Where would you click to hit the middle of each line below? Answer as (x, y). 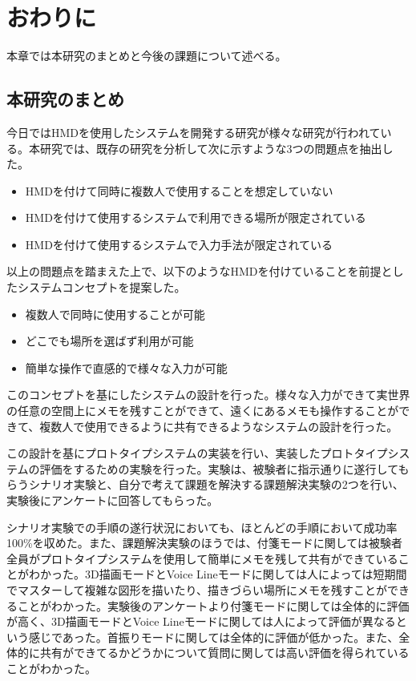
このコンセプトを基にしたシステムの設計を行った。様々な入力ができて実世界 (208, 395)
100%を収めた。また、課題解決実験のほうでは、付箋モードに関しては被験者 (204, 543)
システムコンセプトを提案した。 (101, 287)
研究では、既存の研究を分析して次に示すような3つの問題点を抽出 (211, 148)
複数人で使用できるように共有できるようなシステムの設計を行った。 (219, 426)
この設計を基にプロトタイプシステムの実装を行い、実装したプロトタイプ (197, 453)
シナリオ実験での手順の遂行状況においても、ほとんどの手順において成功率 (202, 527)
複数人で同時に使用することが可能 (115, 314)
